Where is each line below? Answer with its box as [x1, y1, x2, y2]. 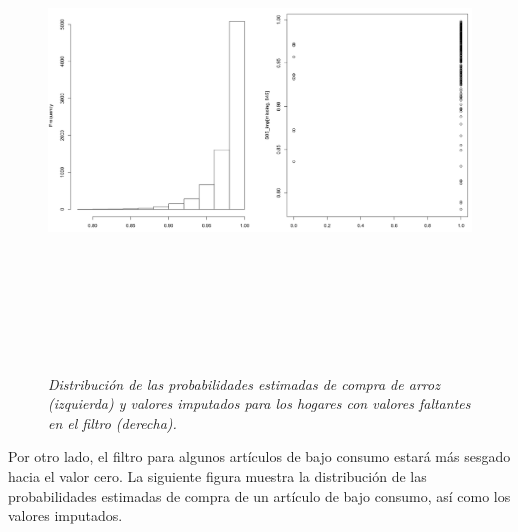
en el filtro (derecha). [48, 412, 177, 433]
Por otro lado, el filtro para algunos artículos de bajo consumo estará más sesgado [8, 446, 511, 467]
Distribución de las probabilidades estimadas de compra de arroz [48, 373, 440, 394]
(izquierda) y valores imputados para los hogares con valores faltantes [48, 393, 471, 414]
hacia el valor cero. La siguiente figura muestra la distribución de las [8, 465, 427, 486]
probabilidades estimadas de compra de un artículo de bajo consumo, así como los [8, 485, 511, 506]
